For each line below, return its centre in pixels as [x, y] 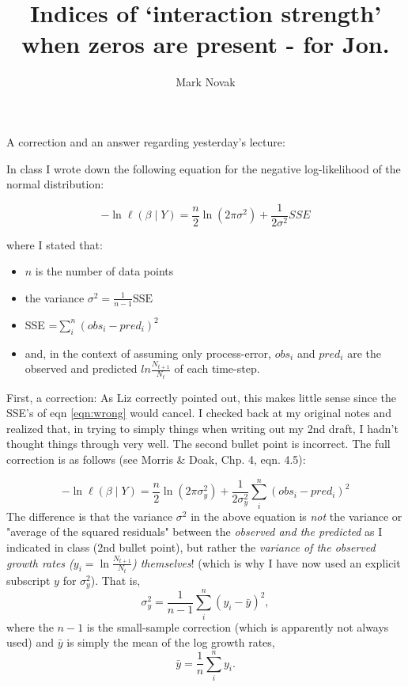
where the [30, 626]
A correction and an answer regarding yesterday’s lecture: [146, 141]
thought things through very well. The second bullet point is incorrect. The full [198, 444]
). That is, [115, 580]
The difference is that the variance [90, 516]
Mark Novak [206, 82]
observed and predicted [81, 368]
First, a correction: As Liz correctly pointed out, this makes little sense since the [202, 397]
